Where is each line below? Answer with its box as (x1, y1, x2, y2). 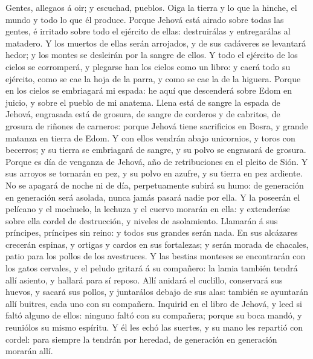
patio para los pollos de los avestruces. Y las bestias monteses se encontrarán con (5, 250, 306, 262)
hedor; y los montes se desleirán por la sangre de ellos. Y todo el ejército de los (5, 48, 298, 61)
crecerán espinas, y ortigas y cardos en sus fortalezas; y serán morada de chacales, (5, 238, 309, 250)
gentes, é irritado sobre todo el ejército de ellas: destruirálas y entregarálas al (5, 25, 291, 37)
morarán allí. (5, 344, 53, 357)
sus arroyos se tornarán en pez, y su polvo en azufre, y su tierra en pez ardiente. (5, 167, 303, 179)
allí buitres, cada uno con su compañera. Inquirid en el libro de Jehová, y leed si (5, 297, 302, 309)
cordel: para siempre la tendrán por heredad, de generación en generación (5, 332, 277, 345)
